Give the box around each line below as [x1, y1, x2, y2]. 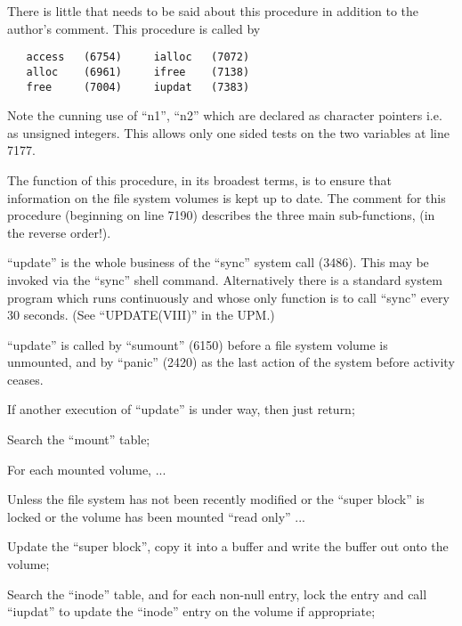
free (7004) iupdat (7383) [26, 80, 250, 93]
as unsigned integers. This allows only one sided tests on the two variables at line [7, 123, 450, 142]
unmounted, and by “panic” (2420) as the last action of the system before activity [7, 353, 455, 371]
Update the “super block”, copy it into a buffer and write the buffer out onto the [7, 537, 449, 556]
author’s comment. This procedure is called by [7, 19, 261, 37]
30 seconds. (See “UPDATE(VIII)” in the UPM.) [7, 305, 275, 324]
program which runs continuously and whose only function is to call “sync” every [7, 288, 450, 306]
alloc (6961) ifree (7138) [26, 65, 250, 78]
